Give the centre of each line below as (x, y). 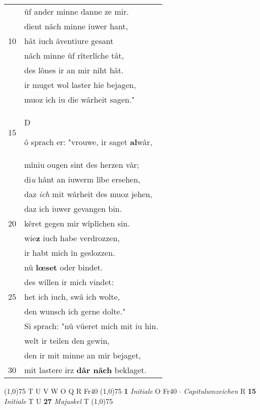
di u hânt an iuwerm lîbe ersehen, (82, 179)
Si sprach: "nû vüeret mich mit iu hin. (91, 326)
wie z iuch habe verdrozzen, (72, 238)
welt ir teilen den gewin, (67, 340)
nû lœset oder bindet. (64, 267)
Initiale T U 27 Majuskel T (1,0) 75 (59, 401)
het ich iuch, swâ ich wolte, (72, 297)
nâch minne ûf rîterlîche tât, (74, 55)
